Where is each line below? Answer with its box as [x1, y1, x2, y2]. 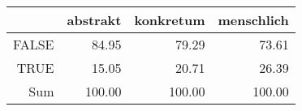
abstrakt [67, 11, 122, 29]
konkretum [134, 11, 205, 29]
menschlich [218, 11, 289, 29]
